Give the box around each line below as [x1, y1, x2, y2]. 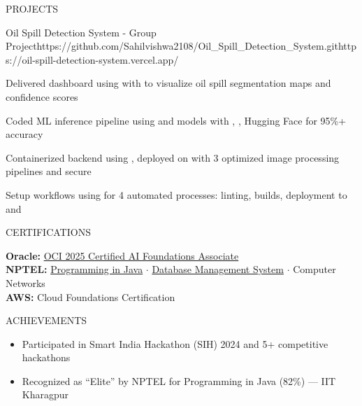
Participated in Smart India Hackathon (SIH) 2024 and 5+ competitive [22, 336, 328, 351]
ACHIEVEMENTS [6, 313, 87, 328]
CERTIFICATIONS [6, 225, 91, 239]
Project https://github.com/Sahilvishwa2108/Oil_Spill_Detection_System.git [6, 38, 338, 53]
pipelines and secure [6, 164, 92, 178]
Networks [6, 275, 45, 290]
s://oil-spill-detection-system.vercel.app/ [6, 52, 179, 66]
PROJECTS [6, 1, 59, 15]
